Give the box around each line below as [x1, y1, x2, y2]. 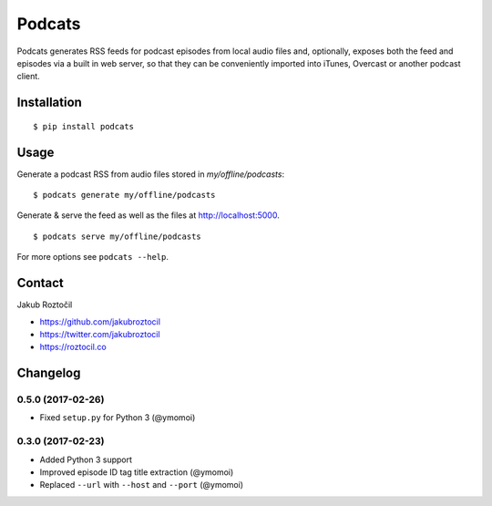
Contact [16, 275, 64, 291]
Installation [16, 95, 82, 110]
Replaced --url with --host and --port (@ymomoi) [39, 480, 244, 491]
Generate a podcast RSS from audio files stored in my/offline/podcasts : [16, 169, 285, 180]
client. [16, 71, 40, 82]
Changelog [16, 366, 81, 381]
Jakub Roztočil [16, 299, 73, 310]
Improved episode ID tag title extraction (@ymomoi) [39, 466, 234, 478]
